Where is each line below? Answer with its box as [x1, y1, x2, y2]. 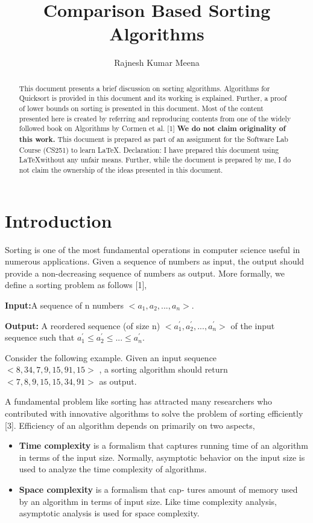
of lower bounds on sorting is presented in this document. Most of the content [19, 103, 264, 114]
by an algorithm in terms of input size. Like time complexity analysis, [19, 495, 277, 507]
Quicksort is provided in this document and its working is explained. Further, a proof [19, 93, 287, 103]
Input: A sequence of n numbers [5, 298, 124, 311]
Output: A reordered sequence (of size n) [5, 319, 160, 332]
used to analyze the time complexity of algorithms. [19, 463, 207, 475]
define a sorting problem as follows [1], [5, 278, 147, 291]
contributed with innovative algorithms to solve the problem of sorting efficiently [5, 407, 303, 420]
